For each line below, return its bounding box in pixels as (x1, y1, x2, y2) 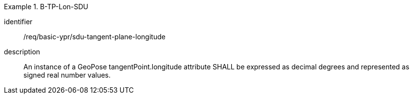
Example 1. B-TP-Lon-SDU (4, 2, 88, 11)
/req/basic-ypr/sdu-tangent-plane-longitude (23, 33, 165, 41)
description (4, 48, 41, 56)
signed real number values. (23, 71, 111, 79)
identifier (4, 17, 33, 26)
